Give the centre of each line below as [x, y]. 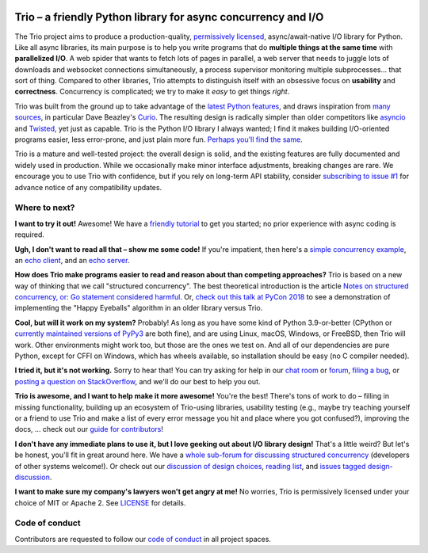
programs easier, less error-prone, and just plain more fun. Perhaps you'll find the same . [159, 139]
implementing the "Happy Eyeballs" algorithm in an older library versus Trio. [139, 308]
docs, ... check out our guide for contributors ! [89, 429]
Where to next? [45, 208]
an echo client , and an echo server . [72, 260]
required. [30, 235]
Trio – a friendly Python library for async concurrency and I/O [169, 17]
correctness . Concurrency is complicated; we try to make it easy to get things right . [152, 92]
